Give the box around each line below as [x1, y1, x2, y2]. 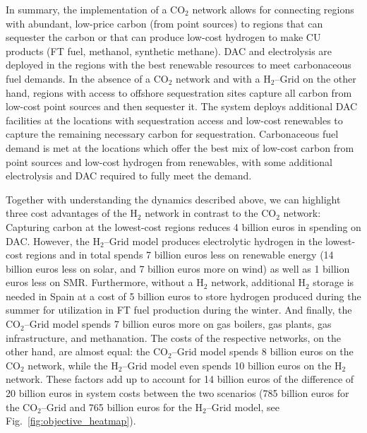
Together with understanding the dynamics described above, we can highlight [6, 191, 341, 206]
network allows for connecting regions [192, 2, 354, 16]
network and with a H [176, 71, 271, 85]
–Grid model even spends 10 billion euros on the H [122, 357, 342, 372]
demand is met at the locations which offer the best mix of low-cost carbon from [6, 140, 354, 155]
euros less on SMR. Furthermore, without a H [6, 275, 204, 290]
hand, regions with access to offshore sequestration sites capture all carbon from [6, 85, 352, 100]
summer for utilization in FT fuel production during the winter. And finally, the [6, 302, 352, 317]
